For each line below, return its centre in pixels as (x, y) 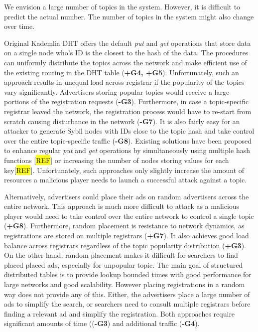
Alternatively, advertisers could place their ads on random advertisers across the (127, 196)
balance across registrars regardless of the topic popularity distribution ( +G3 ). (125, 245)
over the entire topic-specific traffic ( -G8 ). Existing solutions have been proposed (128, 140)
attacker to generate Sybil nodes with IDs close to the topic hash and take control (129, 131)
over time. (19, 26)
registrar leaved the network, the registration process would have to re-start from (128, 111)
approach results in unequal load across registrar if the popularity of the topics (124, 82)
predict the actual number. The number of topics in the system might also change (129, 16)
